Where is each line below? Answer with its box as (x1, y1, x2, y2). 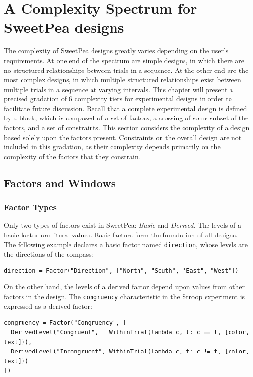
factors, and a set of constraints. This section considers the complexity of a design (4, 122, 250, 133)
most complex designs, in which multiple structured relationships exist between (4, 74, 241, 85)
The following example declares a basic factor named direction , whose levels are (4, 239, 248, 249)
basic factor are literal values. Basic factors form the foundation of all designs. (4, 230, 238, 240)
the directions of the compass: (4, 249, 93, 259)
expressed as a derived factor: (4, 301, 92, 311)
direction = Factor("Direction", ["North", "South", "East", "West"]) (4, 267, 239, 274)
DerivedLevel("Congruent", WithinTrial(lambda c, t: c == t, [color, (11, 329, 250, 336)
